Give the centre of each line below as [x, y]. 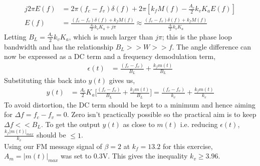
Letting [15, 36]
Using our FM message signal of [53, 146]
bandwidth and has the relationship [59, 46]
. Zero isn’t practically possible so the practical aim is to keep [162, 114]
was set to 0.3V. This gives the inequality [124, 156]
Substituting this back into [45, 80]
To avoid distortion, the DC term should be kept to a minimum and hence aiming [130, 104]
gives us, [122, 80]
